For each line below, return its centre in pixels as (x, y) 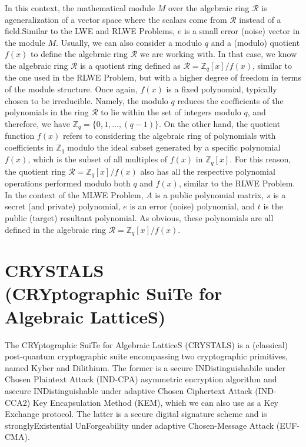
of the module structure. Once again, (71, 89)
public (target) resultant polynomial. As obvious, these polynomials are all (139, 217)
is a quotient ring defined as (130, 65)
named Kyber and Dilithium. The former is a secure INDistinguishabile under (145, 367)
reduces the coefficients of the (230, 100)
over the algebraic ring (209, 8)
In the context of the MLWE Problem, (74, 194)
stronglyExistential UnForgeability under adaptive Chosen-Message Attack (139, 425)
